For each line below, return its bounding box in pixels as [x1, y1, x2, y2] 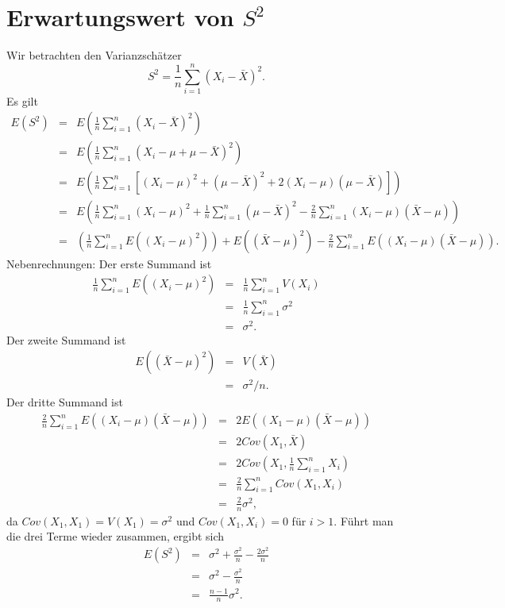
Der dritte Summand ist [6, 394, 123, 410]
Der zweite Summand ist [6, 331, 126, 348]
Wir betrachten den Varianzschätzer [6, 47, 182, 63]
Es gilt [6, 92, 38, 109]
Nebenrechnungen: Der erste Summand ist [6, 255, 212, 271]
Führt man [340, 512, 394, 529]
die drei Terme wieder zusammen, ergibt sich [6, 528, 225, 545]
